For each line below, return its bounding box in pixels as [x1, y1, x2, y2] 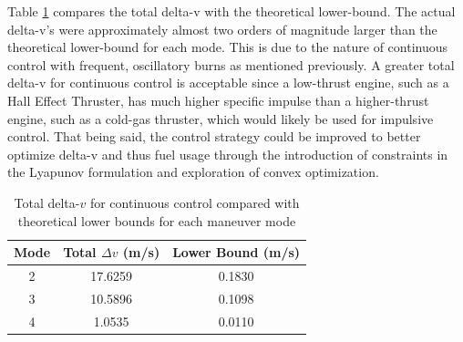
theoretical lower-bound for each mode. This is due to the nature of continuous [7, 37, 448, 57]
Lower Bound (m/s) [172, 243, 301, 262]
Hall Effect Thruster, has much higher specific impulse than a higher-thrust [7, 90, 429, 109]
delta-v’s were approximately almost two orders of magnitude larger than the [7, 19, 437, 38]
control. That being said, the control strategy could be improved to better [7, 127, 421, 146]
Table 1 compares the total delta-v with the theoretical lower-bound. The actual [7, 2, 456, 20]
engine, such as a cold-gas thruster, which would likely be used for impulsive [7, 109, 434, 128]
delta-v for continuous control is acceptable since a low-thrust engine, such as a [7, 73, 449, 92]
